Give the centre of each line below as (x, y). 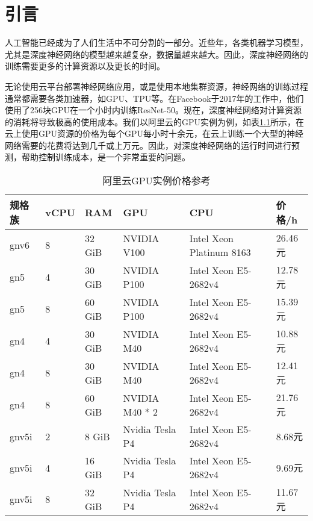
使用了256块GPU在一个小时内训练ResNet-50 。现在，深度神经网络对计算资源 (153, 110)
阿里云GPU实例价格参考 (156, 181)
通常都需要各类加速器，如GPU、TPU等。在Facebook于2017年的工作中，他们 (154, 98)
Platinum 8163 (220, 252)
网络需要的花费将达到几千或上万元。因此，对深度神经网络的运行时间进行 (148, 145)
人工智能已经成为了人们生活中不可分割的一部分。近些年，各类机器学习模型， (156, 42)
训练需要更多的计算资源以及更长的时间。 (85, 66)
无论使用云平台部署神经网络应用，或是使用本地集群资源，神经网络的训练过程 (156, 86)
